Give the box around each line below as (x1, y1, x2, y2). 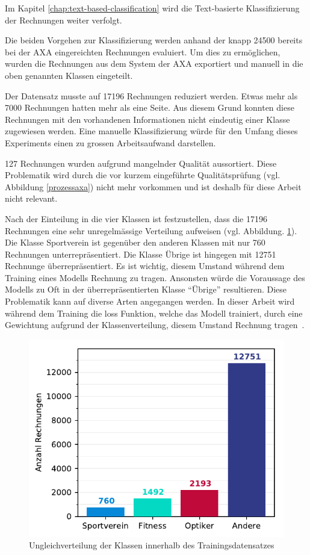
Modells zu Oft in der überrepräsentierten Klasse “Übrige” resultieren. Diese (5, 283, 287, 296)
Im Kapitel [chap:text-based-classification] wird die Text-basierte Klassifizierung (5, 2, 300, 14)
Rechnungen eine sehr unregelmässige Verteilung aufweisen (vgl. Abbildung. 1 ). (5, 224, 297, 237)
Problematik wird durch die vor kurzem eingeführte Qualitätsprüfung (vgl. (5, 169, 281, 181)
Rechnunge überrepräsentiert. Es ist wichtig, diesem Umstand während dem (5, 259, 285, 272)
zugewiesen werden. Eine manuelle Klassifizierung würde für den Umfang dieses (5, 125, 298, 137)
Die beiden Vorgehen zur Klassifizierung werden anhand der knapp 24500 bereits (5, 34, 303, 46)
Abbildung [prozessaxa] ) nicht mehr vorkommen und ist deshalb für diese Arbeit (5, 180, 302, 193)
